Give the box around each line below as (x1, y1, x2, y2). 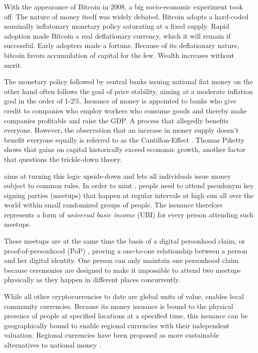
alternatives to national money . (4, 340, 101, 350)
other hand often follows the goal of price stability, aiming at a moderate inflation (4, 86, 253, 96)
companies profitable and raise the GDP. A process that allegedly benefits (4, 115, 229, 125)
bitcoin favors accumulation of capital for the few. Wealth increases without (4, 50, 234, 60)
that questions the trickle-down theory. (4, 153, 122, 164)
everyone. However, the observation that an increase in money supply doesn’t (4, 125, 239, 135)
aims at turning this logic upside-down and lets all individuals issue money (4, 170, 231, 181)
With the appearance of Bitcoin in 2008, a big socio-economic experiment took (4, 1, 243, 11)
